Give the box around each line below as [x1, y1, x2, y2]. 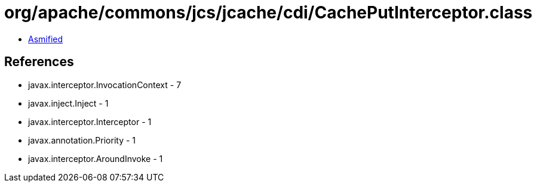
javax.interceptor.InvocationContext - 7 [28, 79, 182, 90]
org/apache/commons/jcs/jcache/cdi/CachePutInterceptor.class [4, 2, 533, 23]
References [4, 54, 74, 70]
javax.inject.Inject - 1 [28, 98, 109, 108]
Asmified [28, 33, 63, 44]
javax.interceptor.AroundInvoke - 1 [28, 153, 163, 164]
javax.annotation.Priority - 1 [28, 135, 136, 145]
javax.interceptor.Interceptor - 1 [28, 116, 152, 127]
